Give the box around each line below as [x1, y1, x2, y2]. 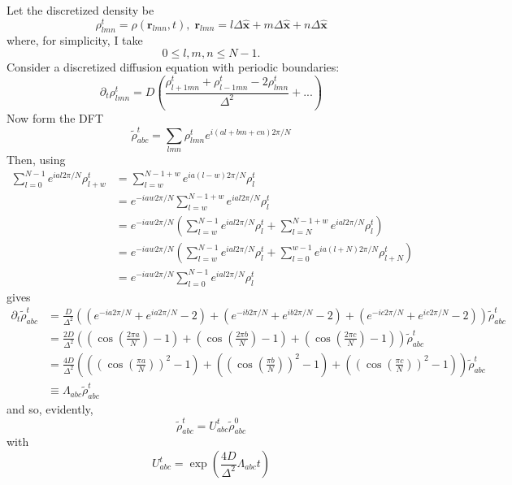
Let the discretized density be [7, 2, 154, 18]
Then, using [7, 150, 66, 167]
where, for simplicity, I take [7, 32, 143, 49]
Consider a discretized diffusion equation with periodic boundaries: [7, 58, 340, 76]
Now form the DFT [7, 110, 104, 127]
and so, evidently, [7, 401, 93, 418]
